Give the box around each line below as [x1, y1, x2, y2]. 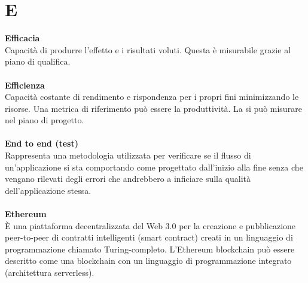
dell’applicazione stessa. [5, 184, 92, 196]
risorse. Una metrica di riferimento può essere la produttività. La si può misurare [5, 102, 302, 114]
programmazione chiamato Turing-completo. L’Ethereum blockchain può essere [5, 242, 295, 255]
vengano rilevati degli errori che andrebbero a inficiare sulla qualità [5, 172, 251, 185]
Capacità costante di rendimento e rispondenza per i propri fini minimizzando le [5, 90, 299, 103]
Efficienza [5, 78, 45, 91]
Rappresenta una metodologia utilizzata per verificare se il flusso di [5, 149, 251, 162]
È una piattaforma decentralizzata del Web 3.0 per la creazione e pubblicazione [5, 219, 296, 232]
